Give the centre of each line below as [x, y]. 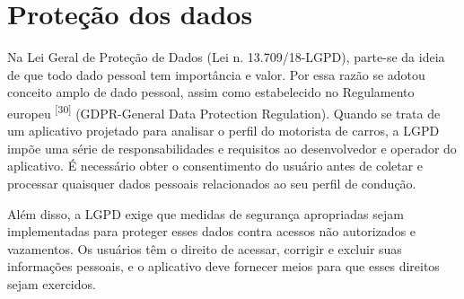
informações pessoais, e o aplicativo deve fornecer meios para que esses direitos [223, 266]
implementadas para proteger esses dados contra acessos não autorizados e [212, 231]
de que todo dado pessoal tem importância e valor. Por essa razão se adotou [216, 74]
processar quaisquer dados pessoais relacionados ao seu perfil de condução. [212, 183]
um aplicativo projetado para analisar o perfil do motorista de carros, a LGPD [223, 131]
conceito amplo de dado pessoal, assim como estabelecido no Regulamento [211, 92]
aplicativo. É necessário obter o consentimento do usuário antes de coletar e [215, 166]
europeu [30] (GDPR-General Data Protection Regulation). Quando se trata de [224, 111]
